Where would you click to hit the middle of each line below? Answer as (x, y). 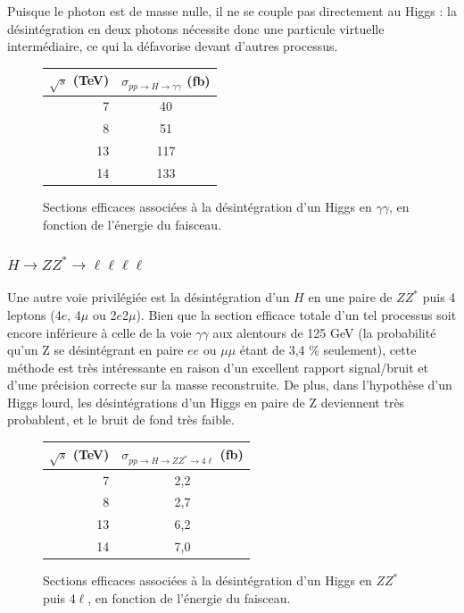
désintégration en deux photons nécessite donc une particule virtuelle (196, 28)
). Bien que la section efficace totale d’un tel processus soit (296, 314)
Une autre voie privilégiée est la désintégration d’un (149, 297)
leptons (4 (34, 314)
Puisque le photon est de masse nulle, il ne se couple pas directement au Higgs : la (232, 11)
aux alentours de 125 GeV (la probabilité (324, 332)
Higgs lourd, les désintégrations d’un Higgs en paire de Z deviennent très (206, 402)
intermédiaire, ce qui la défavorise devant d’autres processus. (173, 46)
